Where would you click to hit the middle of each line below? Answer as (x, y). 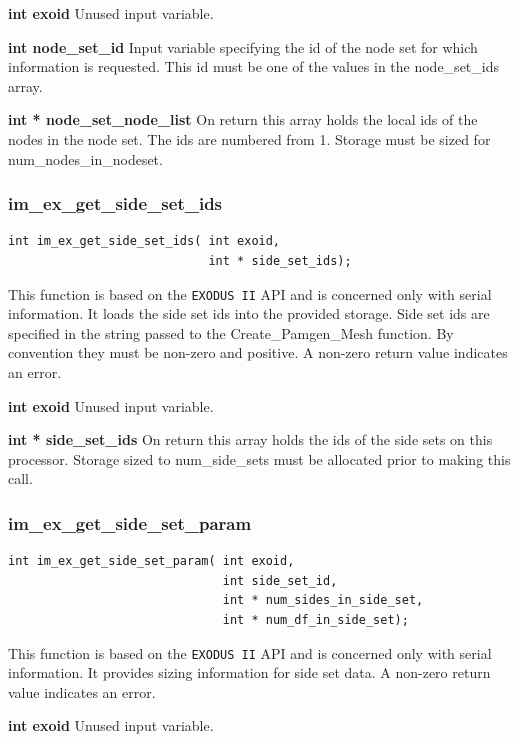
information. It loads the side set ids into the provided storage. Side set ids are (249, 313)
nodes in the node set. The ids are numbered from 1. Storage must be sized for (249, 138)
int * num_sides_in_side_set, (323, 600)
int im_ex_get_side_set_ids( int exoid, (144, 241)
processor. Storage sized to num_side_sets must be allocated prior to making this (259, 458)
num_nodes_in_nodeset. (85, 158)
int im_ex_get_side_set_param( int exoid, (151, 561)
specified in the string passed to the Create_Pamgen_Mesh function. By (231, 332)
